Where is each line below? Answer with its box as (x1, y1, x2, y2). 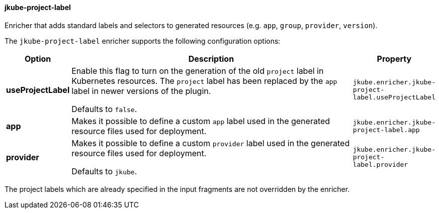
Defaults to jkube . (71, 166, 137, 176)
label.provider (353, 161, 408, 169)
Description (188, 53, 234, 64)
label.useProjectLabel (353, 93, 435, 101)
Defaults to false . (71, 103, 137, 114)
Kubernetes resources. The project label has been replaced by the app (71, 75, 337, 86)
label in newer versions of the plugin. (71, 85, 211, 96)
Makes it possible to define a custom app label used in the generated (71, 116, 330, 126)
